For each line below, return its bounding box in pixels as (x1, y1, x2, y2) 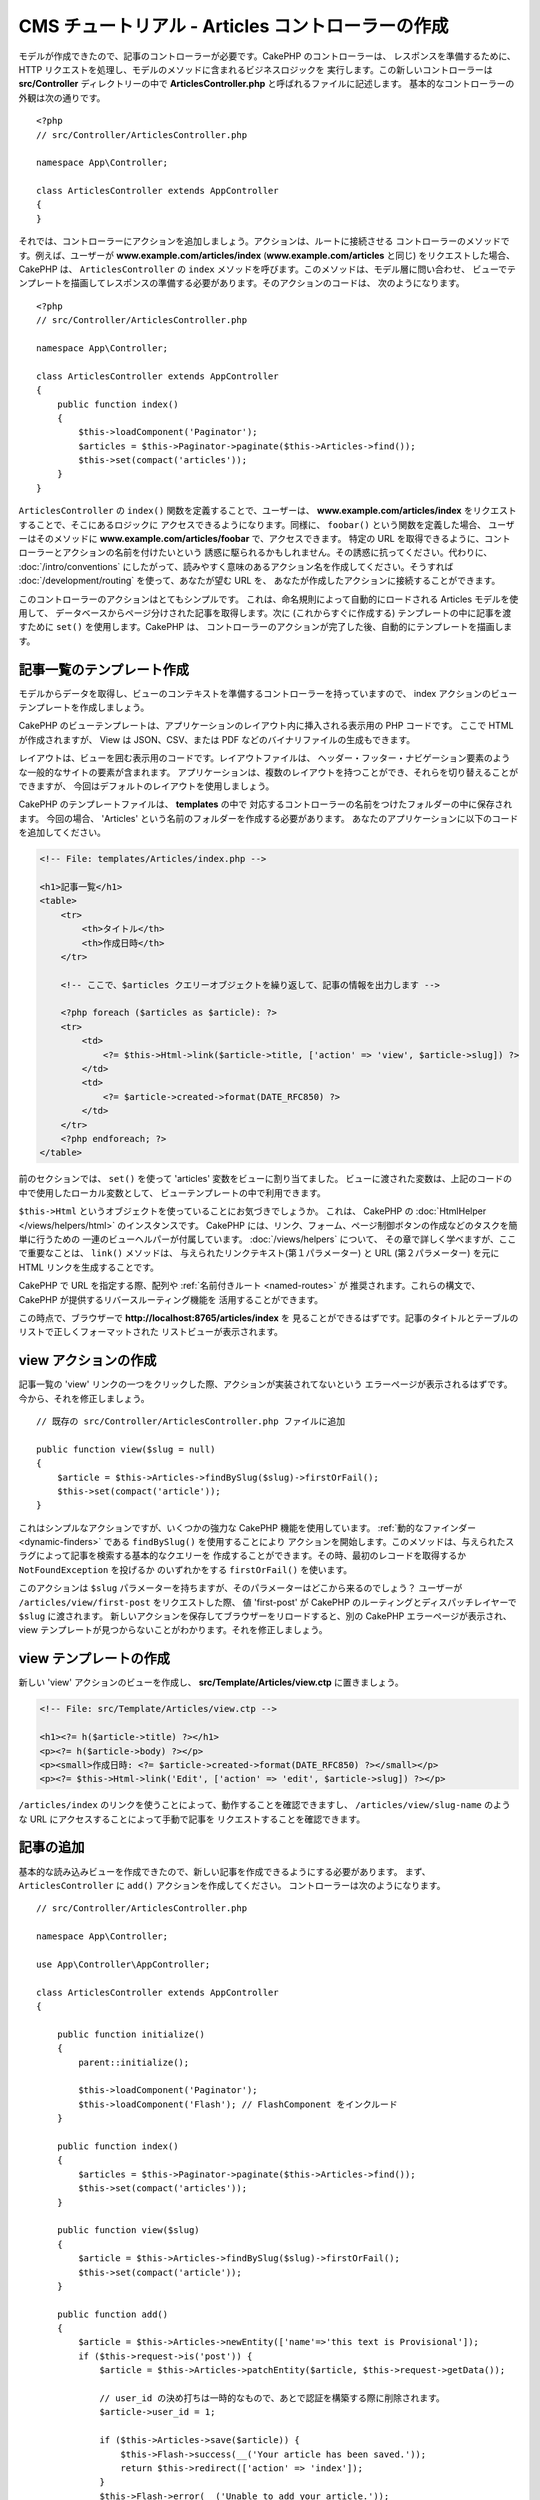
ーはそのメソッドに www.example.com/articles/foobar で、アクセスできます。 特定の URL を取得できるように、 (18, 533, 485, 545)
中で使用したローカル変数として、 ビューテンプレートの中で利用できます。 (18, 1186, 326, 1199)
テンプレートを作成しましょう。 (18, 701, 150, 714)
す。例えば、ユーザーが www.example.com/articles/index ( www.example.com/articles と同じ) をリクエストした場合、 (18, 249, 515, 261)
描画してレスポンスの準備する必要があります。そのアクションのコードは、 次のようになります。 (70, 277, 465, 289)
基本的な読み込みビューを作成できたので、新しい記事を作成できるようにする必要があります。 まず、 (18, 1865, 431, 1877)
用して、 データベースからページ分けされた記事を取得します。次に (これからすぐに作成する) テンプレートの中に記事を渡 (18, 607, 512, 619)
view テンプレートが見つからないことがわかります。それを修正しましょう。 (18, 1624, 328, 1636)
